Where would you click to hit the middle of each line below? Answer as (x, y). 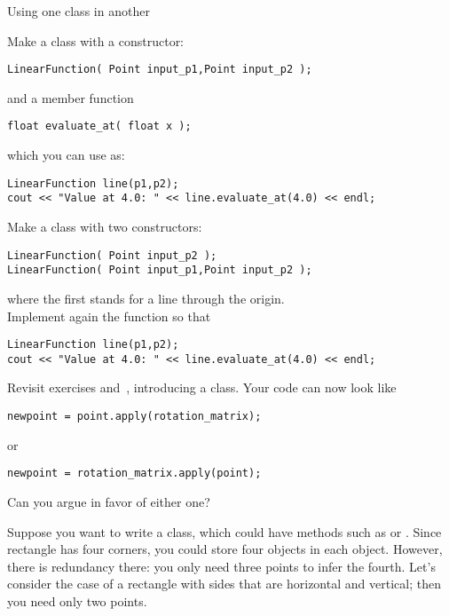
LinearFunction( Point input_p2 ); (112, 255)
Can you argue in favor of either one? (109, 501)
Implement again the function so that (109, 316)
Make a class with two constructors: (105, 226)
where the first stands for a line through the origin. (146, 298)
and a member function (71, 97)
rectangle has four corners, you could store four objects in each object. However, (225, 549)
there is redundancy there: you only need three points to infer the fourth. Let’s (221, 566)
